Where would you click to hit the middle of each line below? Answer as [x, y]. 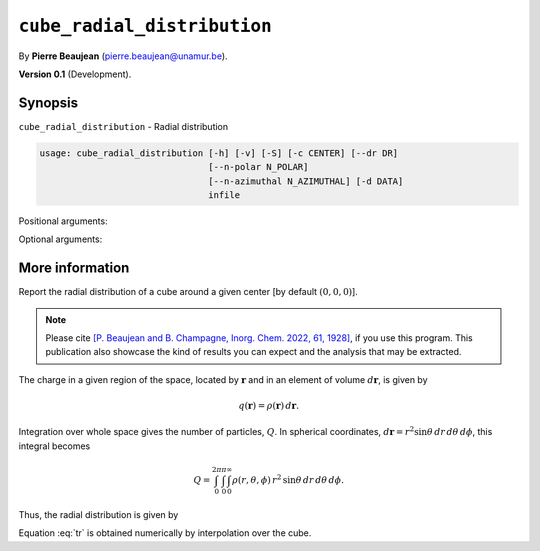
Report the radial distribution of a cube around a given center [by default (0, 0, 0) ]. [188, 292]
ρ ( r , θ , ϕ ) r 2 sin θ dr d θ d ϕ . [288, 479]
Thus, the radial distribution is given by [98, 514]
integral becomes [54, 446]
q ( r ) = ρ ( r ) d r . [269, 406]
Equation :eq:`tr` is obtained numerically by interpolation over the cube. [165, 533]
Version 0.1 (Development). [75, 74]
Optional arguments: [60, 239]
